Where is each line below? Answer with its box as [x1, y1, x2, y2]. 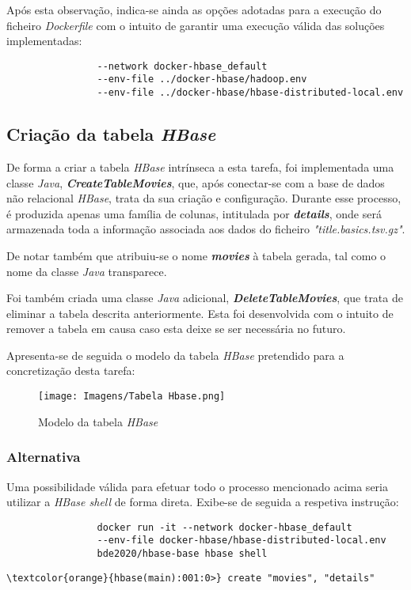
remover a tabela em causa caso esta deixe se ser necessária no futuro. [6, 320, 346, 337]
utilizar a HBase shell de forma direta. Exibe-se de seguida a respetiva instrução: [6, 494, 399, 510]
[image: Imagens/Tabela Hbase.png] [38, 391, 226, 403]
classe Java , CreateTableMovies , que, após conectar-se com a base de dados [6, 174, 385, 191]
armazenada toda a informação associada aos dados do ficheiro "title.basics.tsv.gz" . [6, 221, 405, 237]
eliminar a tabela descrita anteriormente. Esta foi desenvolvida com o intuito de [6, 304, 394, 321]
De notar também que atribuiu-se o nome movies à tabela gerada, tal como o [6, 247, 386, 263]
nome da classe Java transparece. [6, 263, 167, 279]
